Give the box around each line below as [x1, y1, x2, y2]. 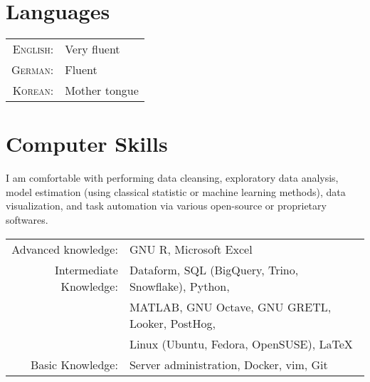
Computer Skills [6, 129, 168, 158]
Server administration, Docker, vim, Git [129, 356, 328, 373]
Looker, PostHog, [129, 314, 216, 331]
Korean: [12, 82, 54, 99]
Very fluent [65, 41, 120, 58]
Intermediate [54, 261, 118, 278]
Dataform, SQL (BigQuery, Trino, [129, 261, 299, 278]
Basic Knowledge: [30, 356, 118, 373]
